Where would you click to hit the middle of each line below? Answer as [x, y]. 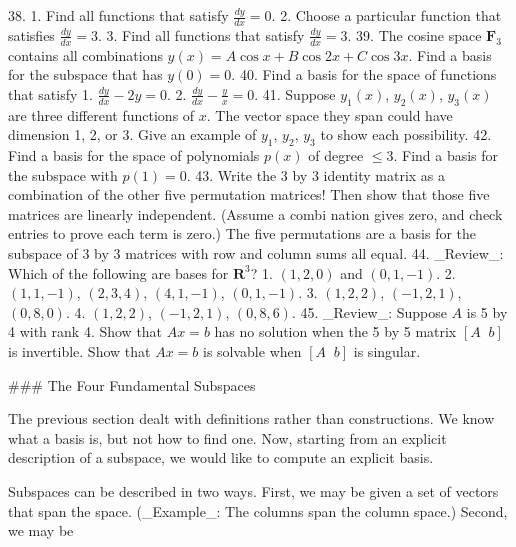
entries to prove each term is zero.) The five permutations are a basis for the [242, 233]
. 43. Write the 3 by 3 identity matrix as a [316, 174]
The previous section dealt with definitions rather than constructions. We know [251, 418]
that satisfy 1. [50, 93]
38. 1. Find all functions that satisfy [118, 15]
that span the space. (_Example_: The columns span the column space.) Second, [258, 510]
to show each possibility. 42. [406, 134]
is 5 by [487, 311]
